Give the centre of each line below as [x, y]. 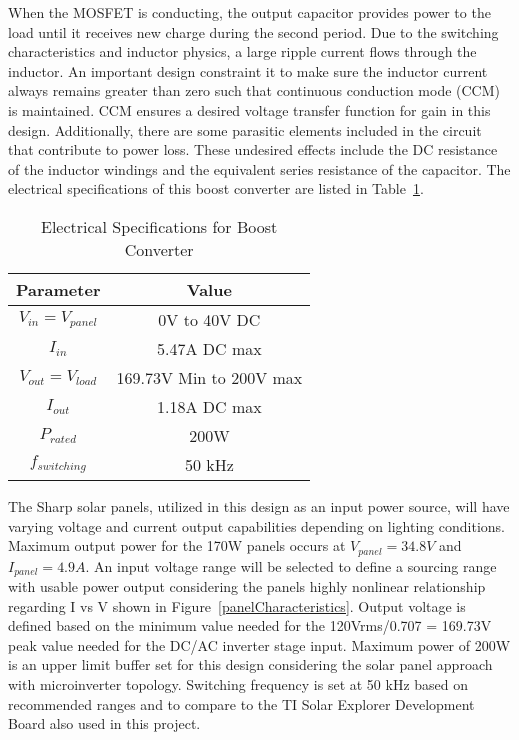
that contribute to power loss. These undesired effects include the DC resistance [253, 149]
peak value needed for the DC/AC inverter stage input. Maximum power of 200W [259, 644]
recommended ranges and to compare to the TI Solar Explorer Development [241, 703]
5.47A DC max [209, 348]
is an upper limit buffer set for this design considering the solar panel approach [250, 664]
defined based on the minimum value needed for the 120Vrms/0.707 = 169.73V [250, 625]
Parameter [58, 289]
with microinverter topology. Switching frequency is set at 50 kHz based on [238, 684]
